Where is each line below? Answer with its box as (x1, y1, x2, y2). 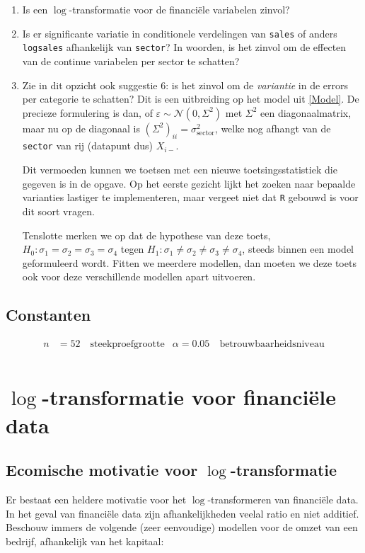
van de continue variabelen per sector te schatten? (22, 53, 240, 68)
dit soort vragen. (22, 203, 95, 218)
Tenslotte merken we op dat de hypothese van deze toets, (22, 227, 271, 242)
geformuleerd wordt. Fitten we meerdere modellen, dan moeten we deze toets (22, 255, 357, 270)
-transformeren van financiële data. (207, 491, 359, 506)
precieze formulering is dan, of (22, 105, 153, 120)
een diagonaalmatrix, (260, 105, 352, 120)
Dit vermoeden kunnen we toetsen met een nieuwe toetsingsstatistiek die (22, 162, 337, 177)
